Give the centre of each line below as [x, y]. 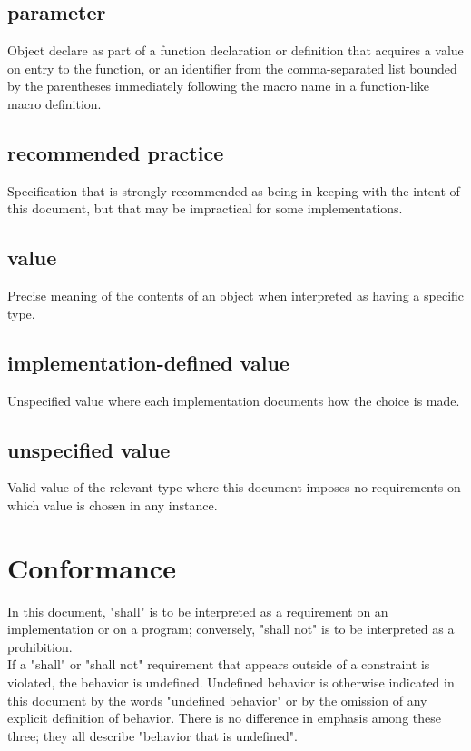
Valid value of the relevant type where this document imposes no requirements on [234, 487]
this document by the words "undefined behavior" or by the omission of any [217, 700]
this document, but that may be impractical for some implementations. [205, 208]
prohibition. [40, 646]
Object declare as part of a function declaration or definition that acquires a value [235, 50]
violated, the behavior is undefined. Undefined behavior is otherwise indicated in [231, 682]
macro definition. [54, 103]
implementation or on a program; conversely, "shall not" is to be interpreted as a [231, 629]
